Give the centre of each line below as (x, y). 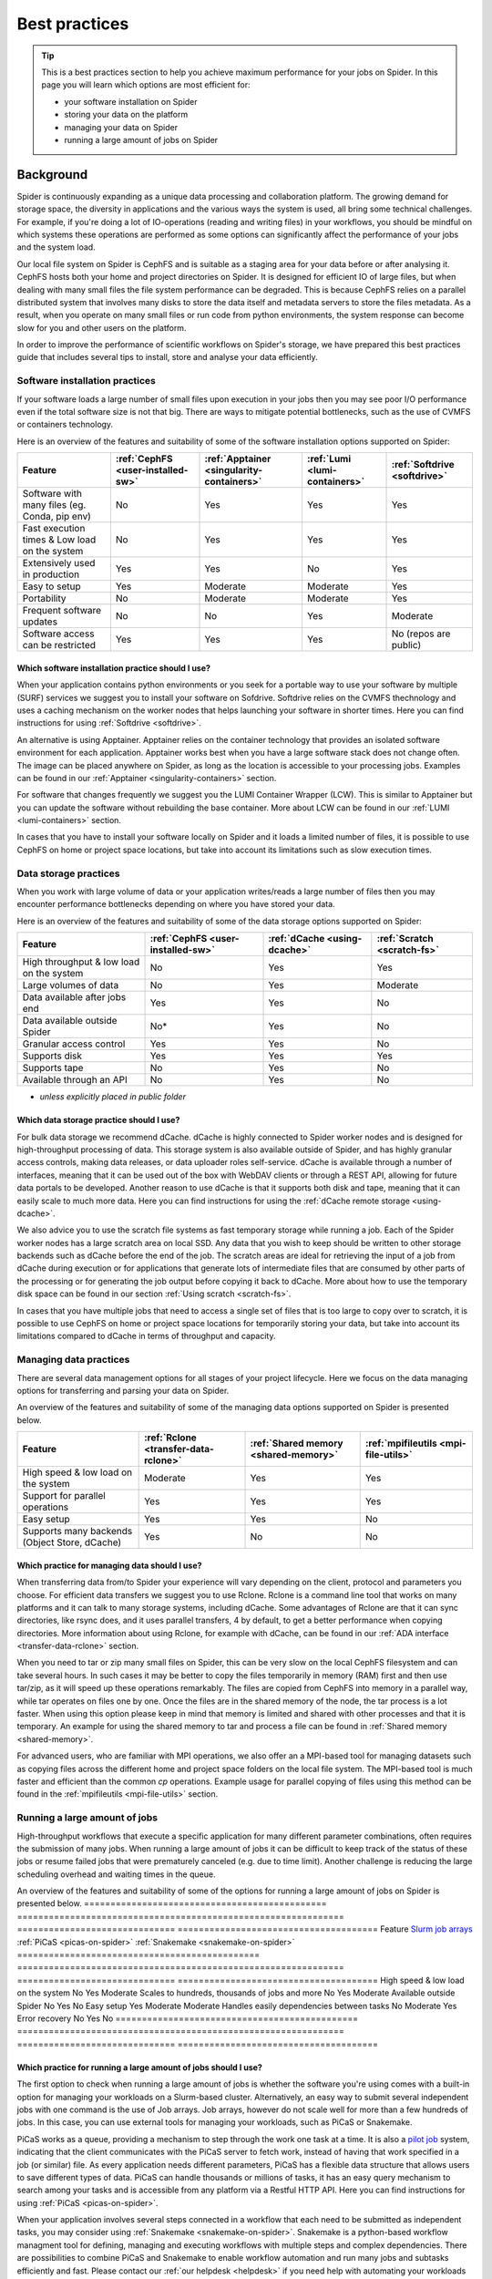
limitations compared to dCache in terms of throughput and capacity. (146, 1336)
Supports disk (52, 1056)
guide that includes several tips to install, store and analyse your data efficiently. (167, 357)
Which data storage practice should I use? (98, 1120)
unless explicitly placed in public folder (113, 1097)
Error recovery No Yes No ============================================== (188, 2018)
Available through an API (75, 1080)
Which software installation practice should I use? (114, 668)
